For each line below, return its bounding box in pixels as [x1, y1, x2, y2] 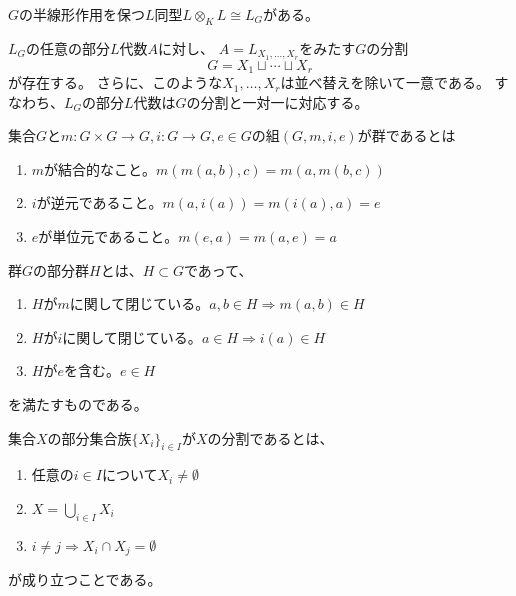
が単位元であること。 [38, 226, 179, 247]
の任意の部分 [26, 37, 111, 58]
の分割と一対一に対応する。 [186, 91, 369, 112]
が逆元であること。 [36, 192, 163, 213]
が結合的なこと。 [44, 158, 157, 179]
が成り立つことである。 [8, 569, 162, 590]
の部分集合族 [47, 427, 132, 448]
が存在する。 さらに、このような [8, 72, 223, 93]
